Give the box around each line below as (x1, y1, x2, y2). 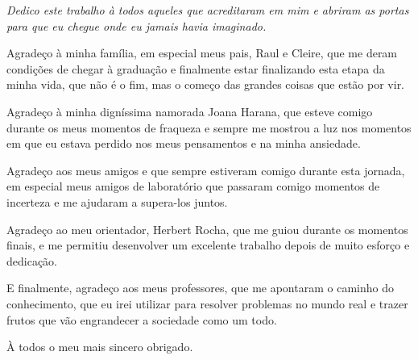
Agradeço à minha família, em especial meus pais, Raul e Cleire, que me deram (6, 44, 398, 61)
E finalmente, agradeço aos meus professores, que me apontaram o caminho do (6, 279, 394, 296)
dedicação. (6, 252, 57, 269)
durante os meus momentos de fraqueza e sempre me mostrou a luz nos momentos (6, 119, 412, 136)
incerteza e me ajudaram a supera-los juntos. (6, 193, 228, 210)
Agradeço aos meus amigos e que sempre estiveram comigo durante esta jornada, (6, 161, 405, 178)
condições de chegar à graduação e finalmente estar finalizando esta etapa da (6, 60, 385, 77)
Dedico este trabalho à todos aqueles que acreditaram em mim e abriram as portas (6, 2, 409, 18)
